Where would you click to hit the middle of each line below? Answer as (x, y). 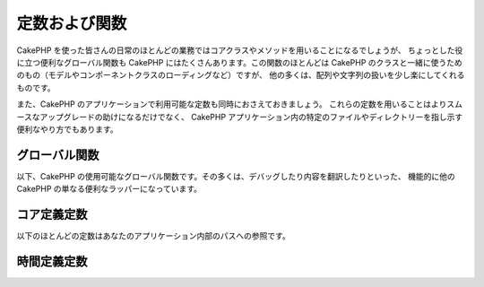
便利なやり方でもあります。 (67, 129)
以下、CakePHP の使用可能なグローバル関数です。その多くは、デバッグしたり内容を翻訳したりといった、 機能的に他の (236, 176)
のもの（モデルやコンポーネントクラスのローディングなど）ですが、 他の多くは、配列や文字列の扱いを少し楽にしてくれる (241, 75)
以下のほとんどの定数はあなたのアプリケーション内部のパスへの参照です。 (153, 236)
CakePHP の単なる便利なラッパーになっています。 (109, 189)
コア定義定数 (52, 214)
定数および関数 (72, 23)
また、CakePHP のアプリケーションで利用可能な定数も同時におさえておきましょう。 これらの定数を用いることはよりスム (240, 104)
